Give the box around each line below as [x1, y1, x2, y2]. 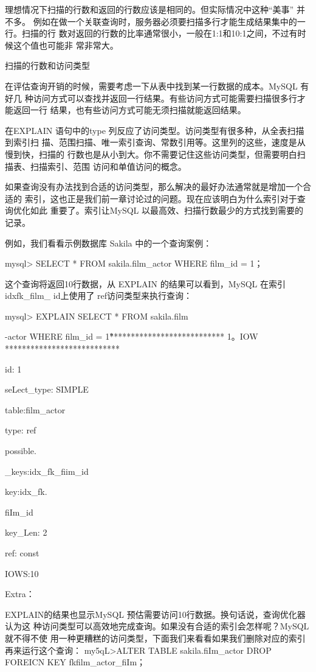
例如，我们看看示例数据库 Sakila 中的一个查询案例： [5, 236, 212, 249]
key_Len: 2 [5, 526, 47, 539]
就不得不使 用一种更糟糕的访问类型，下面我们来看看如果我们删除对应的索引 [5, 631, 306, 644]
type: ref [5, 424, 36, 436]
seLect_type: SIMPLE [5, 383, 89, 396]
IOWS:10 [5, 567, 39, 579]
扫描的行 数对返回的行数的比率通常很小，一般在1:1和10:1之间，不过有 [21, 27, 298, 40]
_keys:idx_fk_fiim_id [5, 464, 89, 477]
